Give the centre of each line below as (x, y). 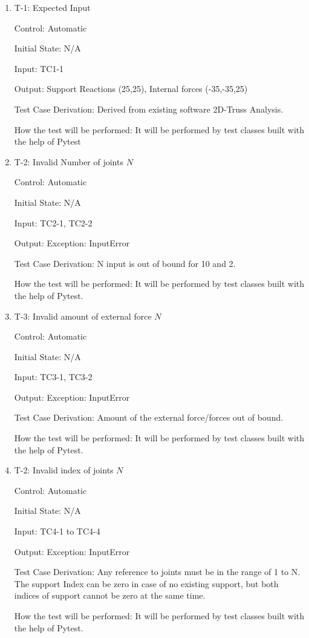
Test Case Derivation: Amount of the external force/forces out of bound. (149, 417)
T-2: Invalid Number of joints (69, 161)
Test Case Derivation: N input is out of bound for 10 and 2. (125, 263)
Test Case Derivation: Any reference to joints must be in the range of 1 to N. (157, 572)
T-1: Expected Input (52, 7)
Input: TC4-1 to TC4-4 (57, 531)
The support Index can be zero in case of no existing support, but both (146, 583)
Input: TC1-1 (39, 68)
